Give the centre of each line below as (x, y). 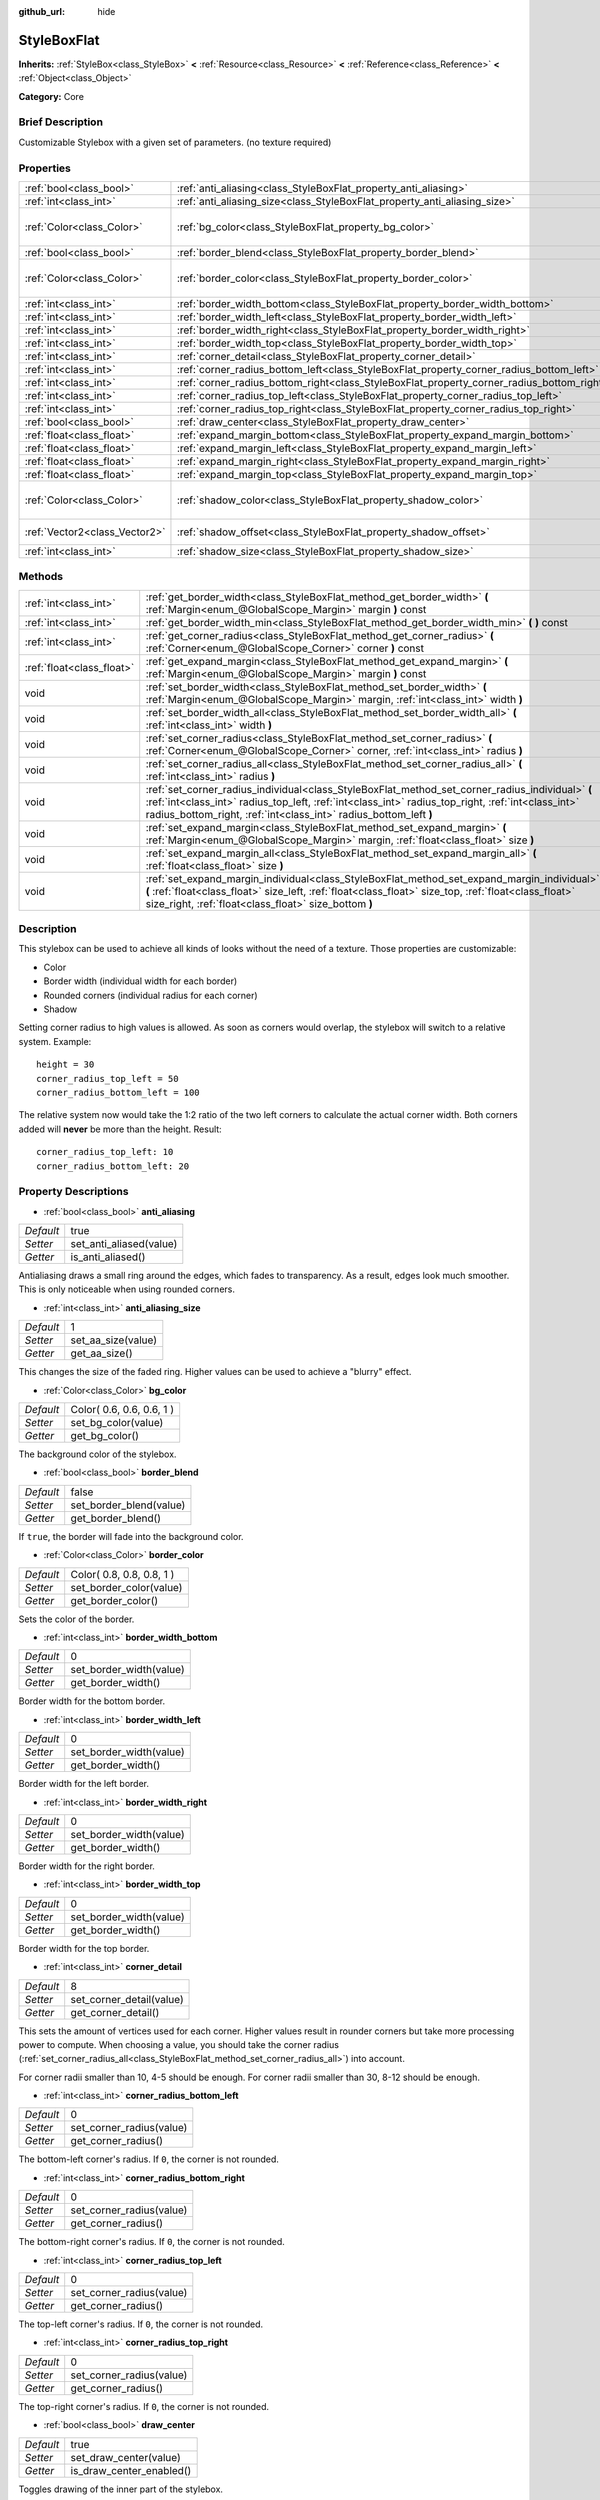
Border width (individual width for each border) (140, 981)
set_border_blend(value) (128, 1505)
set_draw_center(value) (126, 2457)
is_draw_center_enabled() (131, 2470)
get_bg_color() (105, 1436)
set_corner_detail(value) (127, 1999)
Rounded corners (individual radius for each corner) (151, 995)
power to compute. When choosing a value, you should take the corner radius (179, 2044)
